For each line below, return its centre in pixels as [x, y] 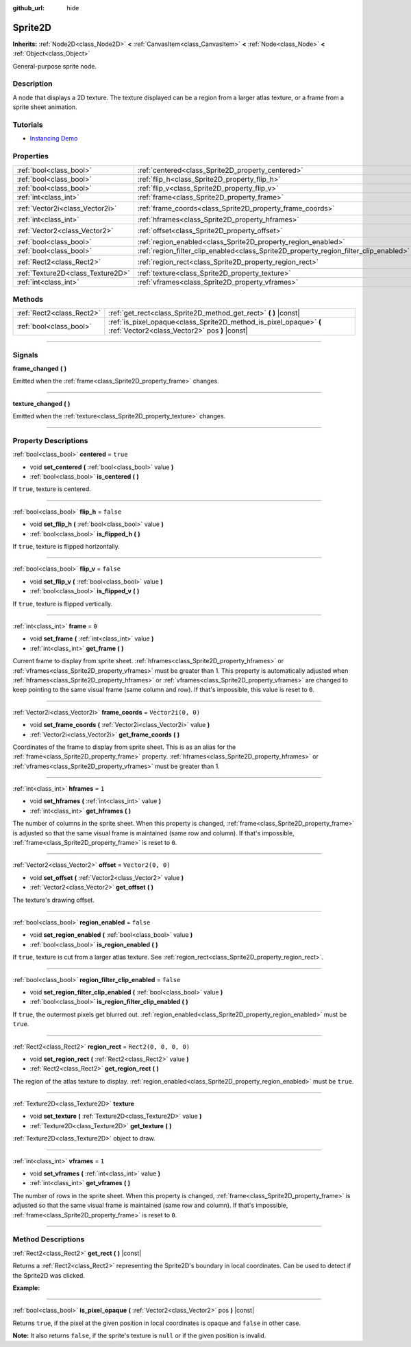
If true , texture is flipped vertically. [63, 604]
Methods [28, 299]
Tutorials [28, 125]
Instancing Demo [54, 139]
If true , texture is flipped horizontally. [66, 547]
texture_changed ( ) [41, 403]
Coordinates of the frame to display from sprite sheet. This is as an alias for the [124, 747]
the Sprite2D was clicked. [49, 1275]
